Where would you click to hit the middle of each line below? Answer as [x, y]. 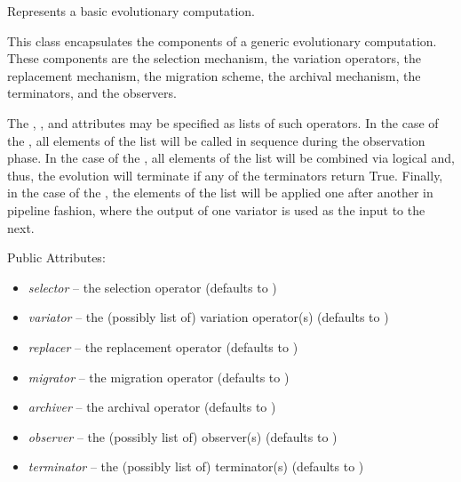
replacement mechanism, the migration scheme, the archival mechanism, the [214, 75]
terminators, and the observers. [92, 93]
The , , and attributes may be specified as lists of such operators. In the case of [223, 122]
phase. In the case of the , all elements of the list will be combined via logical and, [231, 158]
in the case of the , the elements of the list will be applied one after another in [220, 193]
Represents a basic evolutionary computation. [131, 11]
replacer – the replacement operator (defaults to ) [163, 346]
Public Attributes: [56, 257]
